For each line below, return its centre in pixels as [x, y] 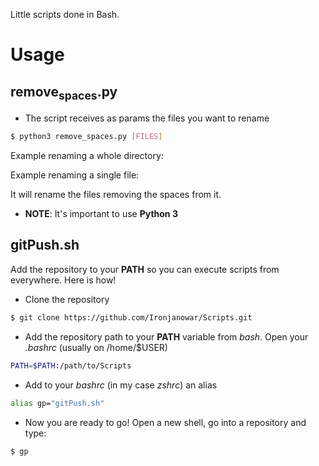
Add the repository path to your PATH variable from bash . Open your [166, 336]
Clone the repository [67, 299]
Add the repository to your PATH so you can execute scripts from [145, 269]
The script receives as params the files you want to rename [147, 118]
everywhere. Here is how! [63, 280]
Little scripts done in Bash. [65, 14]
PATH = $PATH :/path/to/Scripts [71, 365]
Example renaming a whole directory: [87, 156]
